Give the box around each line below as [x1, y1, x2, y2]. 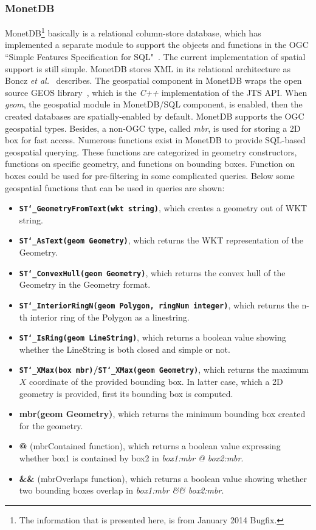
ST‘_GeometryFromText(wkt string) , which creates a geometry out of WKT [19, 202, 307, 214]
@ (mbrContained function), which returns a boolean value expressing [19, 440, 281, 452]
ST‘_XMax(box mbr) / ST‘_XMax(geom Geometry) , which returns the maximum [19, 363, 309, 376]
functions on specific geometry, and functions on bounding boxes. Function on [5, 157, 295, 170]
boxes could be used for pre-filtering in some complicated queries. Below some [5, 169, 295, 182]
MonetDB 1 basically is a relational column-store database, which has [5, 25, 261, 39]
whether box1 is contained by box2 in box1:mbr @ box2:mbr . [19, 452, 244, 464]
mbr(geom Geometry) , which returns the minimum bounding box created [19, 407, 306, 420]
